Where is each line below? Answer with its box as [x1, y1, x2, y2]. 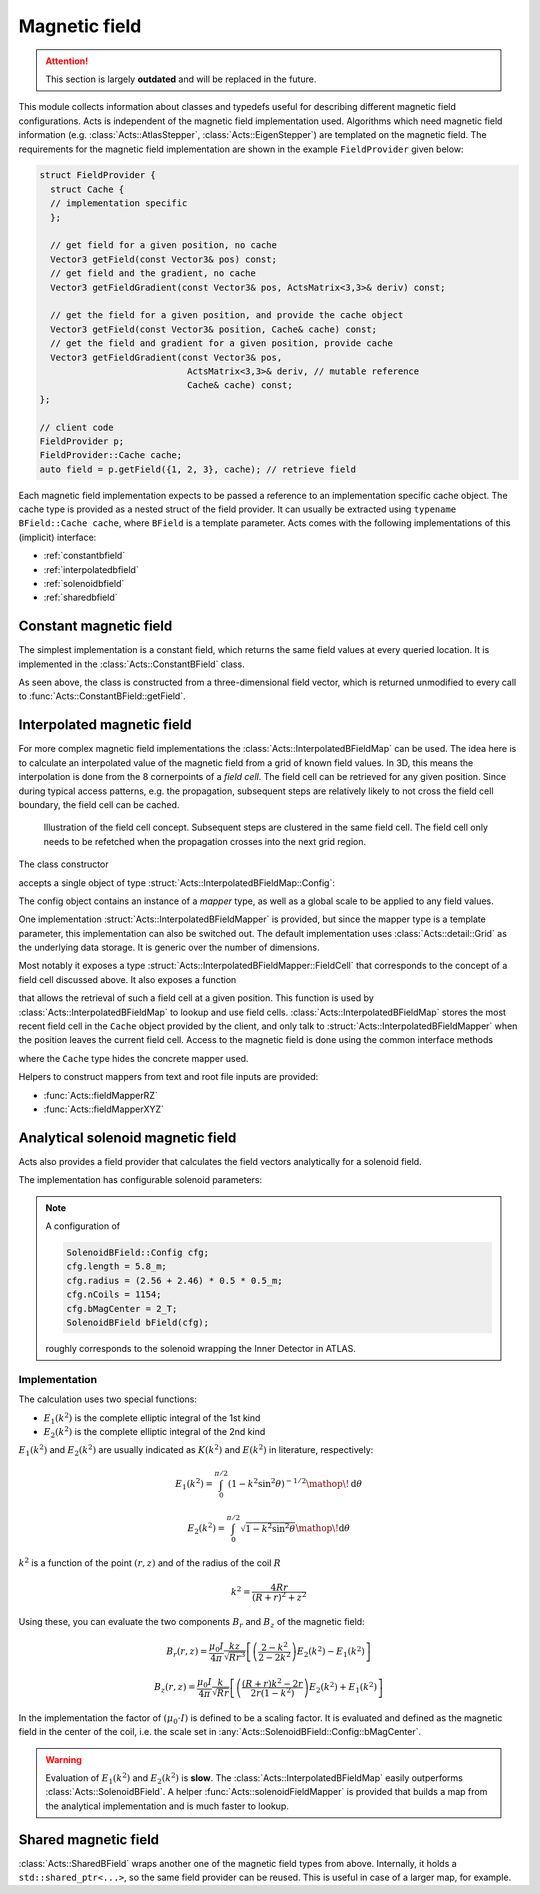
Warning [45, 1753, 82, 1765]
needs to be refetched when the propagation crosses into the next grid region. [43, 835, 367, 847]
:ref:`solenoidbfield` [43, 578, 125, 590]
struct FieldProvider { [39, 170, 157, 181]
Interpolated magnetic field [18, 716, 192, 734]
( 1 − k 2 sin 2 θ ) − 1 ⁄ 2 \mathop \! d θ [227, 1476, 363, 1490]
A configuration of [45, 1220, 120, 1232]
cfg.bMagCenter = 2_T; [66, 1303, 178, 1314]
